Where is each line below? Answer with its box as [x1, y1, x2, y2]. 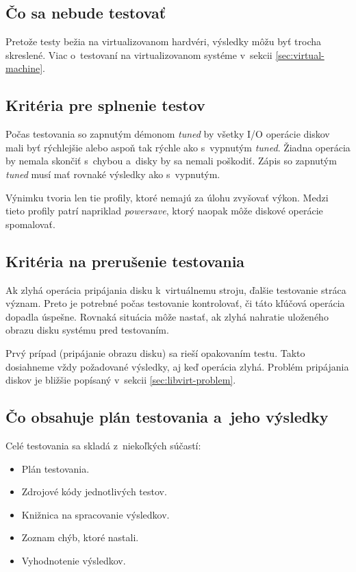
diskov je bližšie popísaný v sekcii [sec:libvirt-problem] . [5, 373, 236, 387]
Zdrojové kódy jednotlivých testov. [21, 484, 167, 499]
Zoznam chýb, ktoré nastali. [21, 530, 139, 545]
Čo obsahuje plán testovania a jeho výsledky [5, 406, 329, 427]
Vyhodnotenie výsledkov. [21, 553, 126, 567]
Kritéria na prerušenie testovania [5, 250, 245, 271]
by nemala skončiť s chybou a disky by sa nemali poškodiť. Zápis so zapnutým [5, 153, 337, 168]
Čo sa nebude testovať [5, 2, 166, 23]
